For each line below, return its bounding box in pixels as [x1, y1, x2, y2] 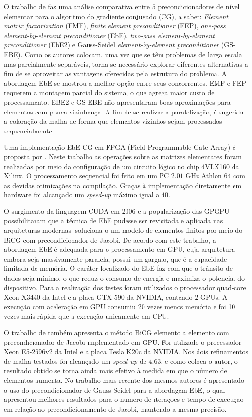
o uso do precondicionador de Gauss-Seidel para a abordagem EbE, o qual [4, 384, 225, 395]
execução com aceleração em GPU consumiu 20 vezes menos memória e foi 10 [4, 301, 235, 311]
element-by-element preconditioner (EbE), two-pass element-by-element [4, 30, 215, 40]
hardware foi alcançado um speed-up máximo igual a [4, 190, 160, 200]
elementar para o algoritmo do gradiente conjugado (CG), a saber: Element [4, 11, 228, 21]
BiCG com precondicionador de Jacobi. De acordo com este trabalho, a [4, 234, 216, 245]
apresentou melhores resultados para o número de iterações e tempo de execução [4, 394, 244, 404]
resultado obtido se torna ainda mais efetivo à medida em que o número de [4, 365, 227, 376]
